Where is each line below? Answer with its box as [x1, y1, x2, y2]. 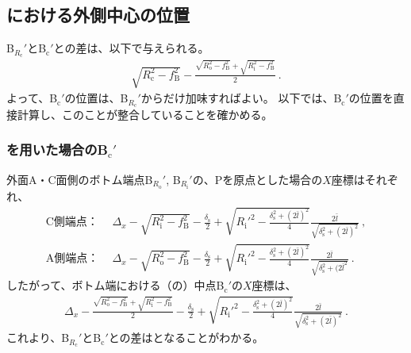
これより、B [6, 329, 70, 346]
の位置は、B [64, 90, 129, 106]
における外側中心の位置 [6, 2, 190, 27]
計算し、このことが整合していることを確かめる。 [17, 106, 273, 122]
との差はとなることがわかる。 [108, 329, 264, 346]
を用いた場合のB [6, 140, 108, 159]
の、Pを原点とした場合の [192, 171, 323, 187]
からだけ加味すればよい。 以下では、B [140, 90, 342, 106]
